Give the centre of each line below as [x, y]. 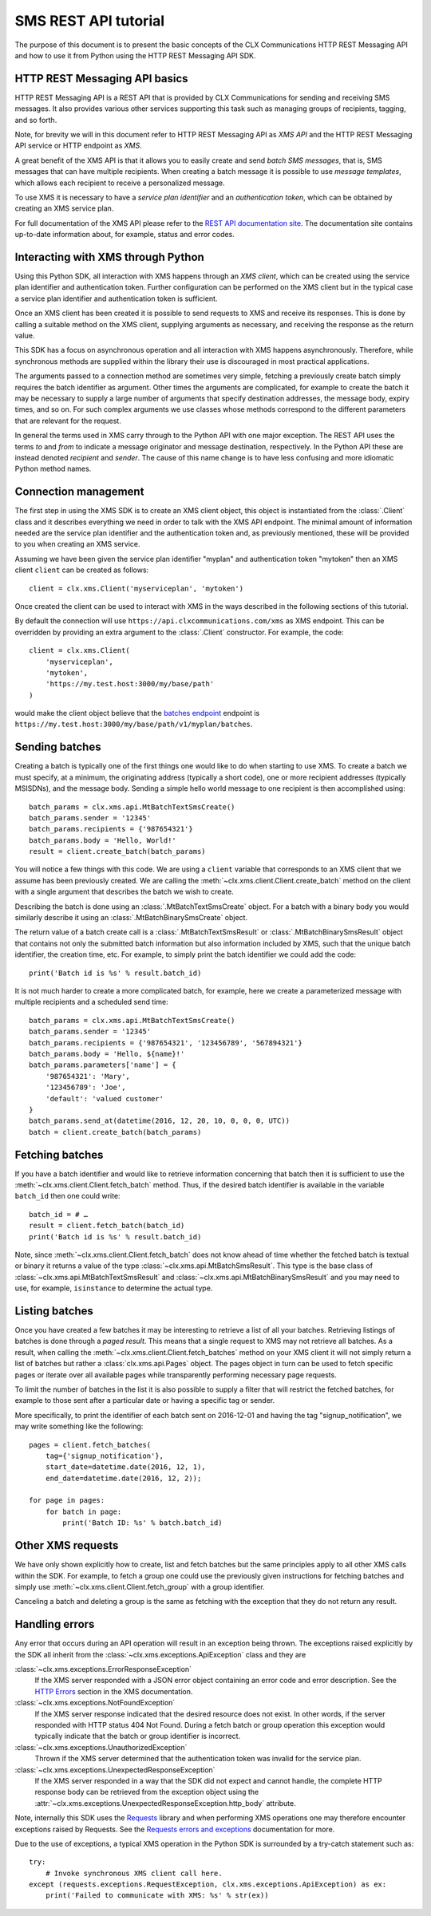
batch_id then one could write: [67, 1196]
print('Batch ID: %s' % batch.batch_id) [142, 1523]
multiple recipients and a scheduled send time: [91, 1002]
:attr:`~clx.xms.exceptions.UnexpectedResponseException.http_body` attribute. [165, 1803]
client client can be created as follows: [82, 570]
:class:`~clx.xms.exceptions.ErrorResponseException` [103, 1669]
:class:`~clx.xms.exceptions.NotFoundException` [95, 1703]
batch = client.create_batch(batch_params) [115, 1132]
